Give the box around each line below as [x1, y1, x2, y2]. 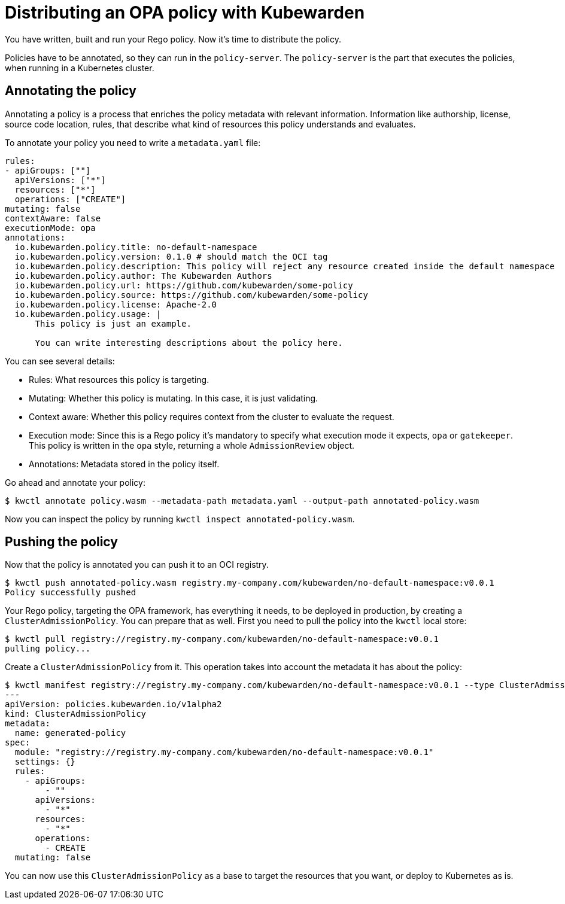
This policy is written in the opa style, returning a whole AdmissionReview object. [29, 440, 355, 451]
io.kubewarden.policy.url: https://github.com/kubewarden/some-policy [14, 280, 353, 290]
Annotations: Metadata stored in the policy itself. [29, 458, 220, 469]
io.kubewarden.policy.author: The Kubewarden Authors [14, 270, 272, 281]
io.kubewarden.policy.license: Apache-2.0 [14, 299, 217, 309]
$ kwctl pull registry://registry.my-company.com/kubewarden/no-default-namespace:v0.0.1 [5, 634, 439, 644]
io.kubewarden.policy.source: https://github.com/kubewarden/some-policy [14, 290, 368, 300]
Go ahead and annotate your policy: [5, 477, 145, 488]
